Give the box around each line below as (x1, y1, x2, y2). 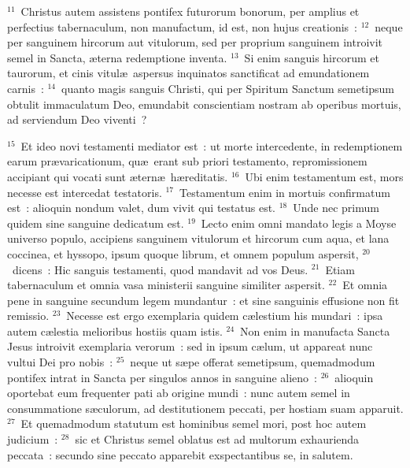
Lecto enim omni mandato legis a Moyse (201, 214, 397, 231)
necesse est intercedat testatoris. (7, 184, 162, 200)
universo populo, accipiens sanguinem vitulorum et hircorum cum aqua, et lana (7, 230, 390, 247)
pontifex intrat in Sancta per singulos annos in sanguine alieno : (7, 369, 318, 385)
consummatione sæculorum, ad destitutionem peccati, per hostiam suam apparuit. (7, 399, 404, 416)
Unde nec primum (293, 199, 379, 216)
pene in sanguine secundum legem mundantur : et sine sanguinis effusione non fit (7, 292, 400, 308)
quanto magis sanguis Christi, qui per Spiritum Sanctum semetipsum (61, 80, 394, 96)
